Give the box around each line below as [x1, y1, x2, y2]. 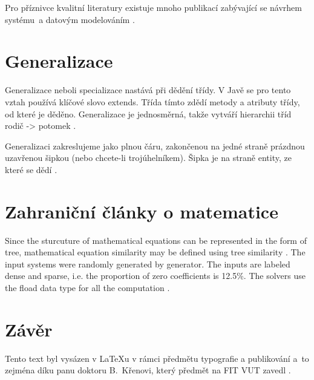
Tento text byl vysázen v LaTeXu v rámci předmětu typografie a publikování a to [5, 352, 309, 364]
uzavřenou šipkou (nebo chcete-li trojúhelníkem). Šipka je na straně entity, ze [5, 151, 292, 164]
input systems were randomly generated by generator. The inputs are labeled [5, 257, 290, 270]
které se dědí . [5, 163, 57, 175]
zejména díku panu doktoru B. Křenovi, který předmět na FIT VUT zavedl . [5, 364, 291, 376]
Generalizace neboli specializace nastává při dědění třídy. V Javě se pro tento [5, 84, 291, 96]
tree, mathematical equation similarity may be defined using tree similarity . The [5, 246, 306, 258]
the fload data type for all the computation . [5, 281, 170, 293]
